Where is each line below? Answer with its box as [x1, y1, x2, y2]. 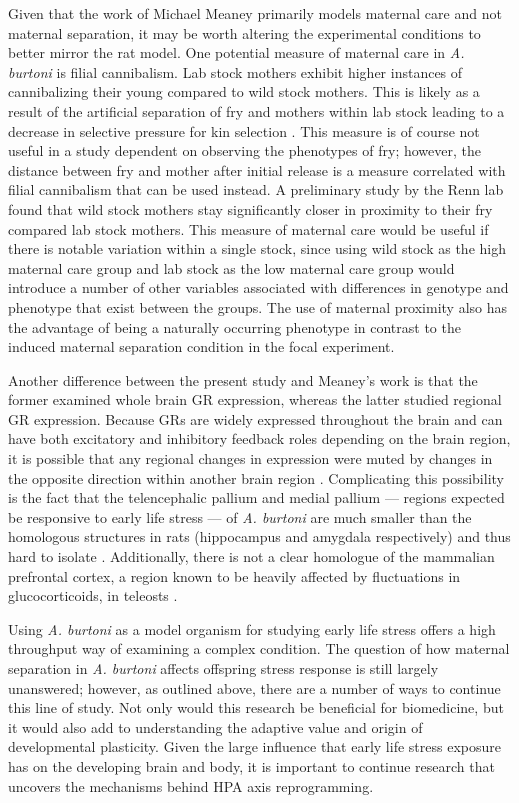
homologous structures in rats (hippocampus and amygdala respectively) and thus [8, 526, 511, 547]
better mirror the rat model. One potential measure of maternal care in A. [8, 42, 465, 63]
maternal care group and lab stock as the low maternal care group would [8, 257, 455, 278]
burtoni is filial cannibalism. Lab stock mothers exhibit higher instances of [8, 61, 463, 82]
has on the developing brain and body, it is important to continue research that [8, 755, 495, 776]
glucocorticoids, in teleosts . [8, 585, 178, 606]
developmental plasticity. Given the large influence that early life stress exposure [8, 736, 501, 757]
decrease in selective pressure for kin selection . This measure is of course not [8, 120, 480, 141]
